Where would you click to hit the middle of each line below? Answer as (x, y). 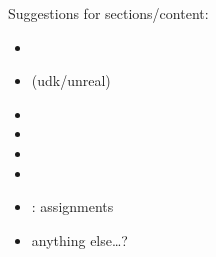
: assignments (72, 206)
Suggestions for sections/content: (108, 13)
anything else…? (79, 239)
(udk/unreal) (71, 80)
